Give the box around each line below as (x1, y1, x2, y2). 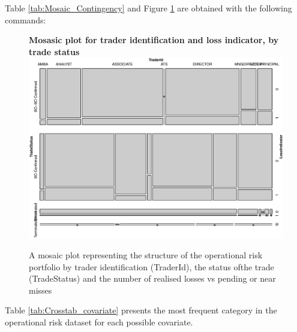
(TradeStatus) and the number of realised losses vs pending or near (29, 272, 276, 285)
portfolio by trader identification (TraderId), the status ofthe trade (29, 260, 274, 273)
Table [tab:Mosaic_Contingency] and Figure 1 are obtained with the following (5, 2, 292, 14)
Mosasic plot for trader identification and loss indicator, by (29, 34, 279, 46)
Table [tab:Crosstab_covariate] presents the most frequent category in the (5, 304, 277, 316)
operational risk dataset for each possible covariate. (5, 315, 193, 328)
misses (29, 283, 52, 296)
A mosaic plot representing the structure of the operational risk (29, 248, 263, 261)
